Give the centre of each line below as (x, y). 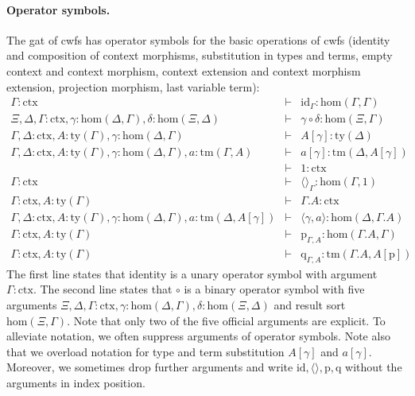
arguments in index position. (76, 383)
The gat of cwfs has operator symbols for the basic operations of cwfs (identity (198, 39)
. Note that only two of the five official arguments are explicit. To (226, 320)
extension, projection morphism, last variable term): (133, 86)
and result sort (310, 305)
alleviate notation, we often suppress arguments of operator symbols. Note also (198, 336)
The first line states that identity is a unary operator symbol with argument (192, 273)
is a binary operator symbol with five (274, 289)
